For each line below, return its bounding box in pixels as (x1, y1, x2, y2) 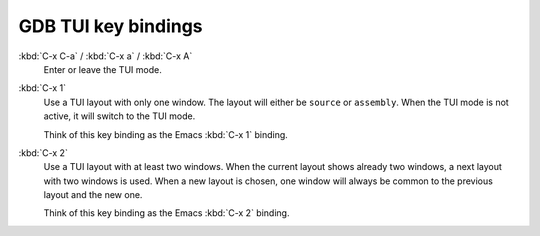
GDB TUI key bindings (18, 15, 204, 37)
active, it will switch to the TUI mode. (43, 110, 196, 122)
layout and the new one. (43, 189, 143, 201)
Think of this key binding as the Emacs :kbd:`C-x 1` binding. (43, 128, 289, 140)
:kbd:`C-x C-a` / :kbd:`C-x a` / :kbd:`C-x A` (18, 50, 193, 62)
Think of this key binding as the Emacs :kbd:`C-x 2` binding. (43, 207, 290, 219)
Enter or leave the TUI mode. (43, 63, 162, 75)
